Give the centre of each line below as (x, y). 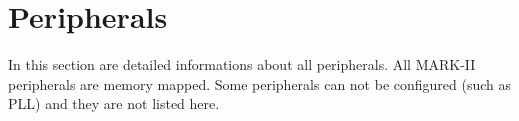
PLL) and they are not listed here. (114, 103)
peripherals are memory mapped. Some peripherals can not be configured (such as (260, 83)
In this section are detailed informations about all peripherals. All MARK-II (242, 64)
